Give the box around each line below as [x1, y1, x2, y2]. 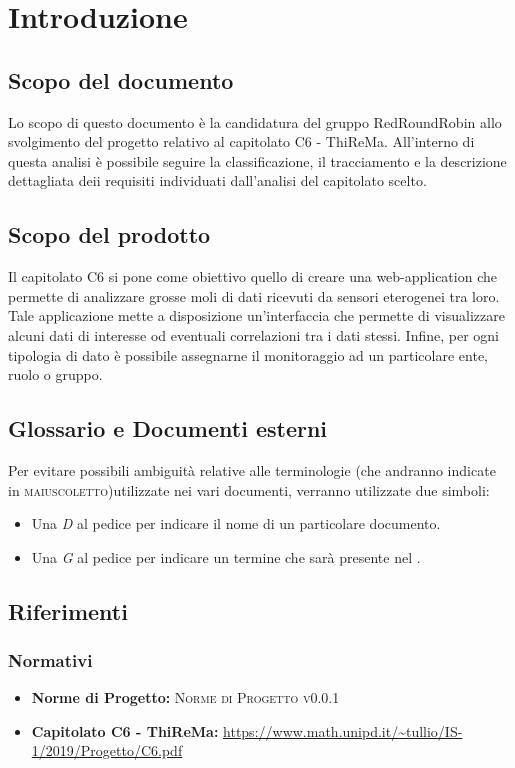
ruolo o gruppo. [8, 364, 103, 385]
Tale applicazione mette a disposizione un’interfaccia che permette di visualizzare [8, 305, 505, 326]
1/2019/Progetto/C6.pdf [31, 740, 183, 761]
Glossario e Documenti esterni [8, 413, 328, 444]
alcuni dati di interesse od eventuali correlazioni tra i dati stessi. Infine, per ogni [8, 324, 499, 345]
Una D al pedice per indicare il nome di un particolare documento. [31, 513, 441, 534]
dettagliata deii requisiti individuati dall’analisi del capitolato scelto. [8, 170, 427, 191]
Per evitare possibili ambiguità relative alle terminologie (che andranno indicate [8, 459, 496, 480]
